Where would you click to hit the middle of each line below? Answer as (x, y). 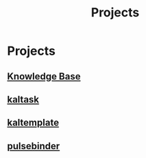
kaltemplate (33, 123)
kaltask (23, 100)
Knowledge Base (44, 76)
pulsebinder (34, 146)
